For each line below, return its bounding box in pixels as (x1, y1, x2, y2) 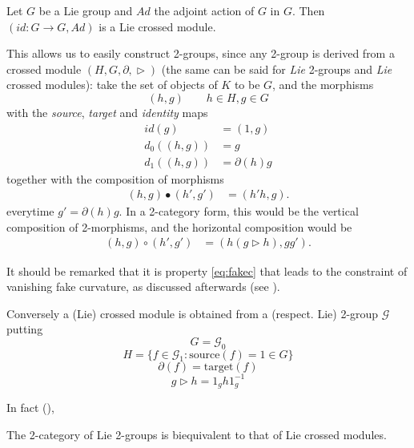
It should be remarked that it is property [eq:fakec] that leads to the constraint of (6, 262, 408, 279)
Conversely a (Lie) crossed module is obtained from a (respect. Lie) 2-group (6, 305, 379, 321)
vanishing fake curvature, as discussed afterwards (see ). (6, 278, 280, 295)
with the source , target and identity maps (6, 103, 208, 120)
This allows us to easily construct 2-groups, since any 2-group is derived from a (6, 45, 395, 62)
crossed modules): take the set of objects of (6, 76, 218, 93)
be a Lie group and (38, 2, 133, 18)
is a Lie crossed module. (98, 18, 216, 34)
